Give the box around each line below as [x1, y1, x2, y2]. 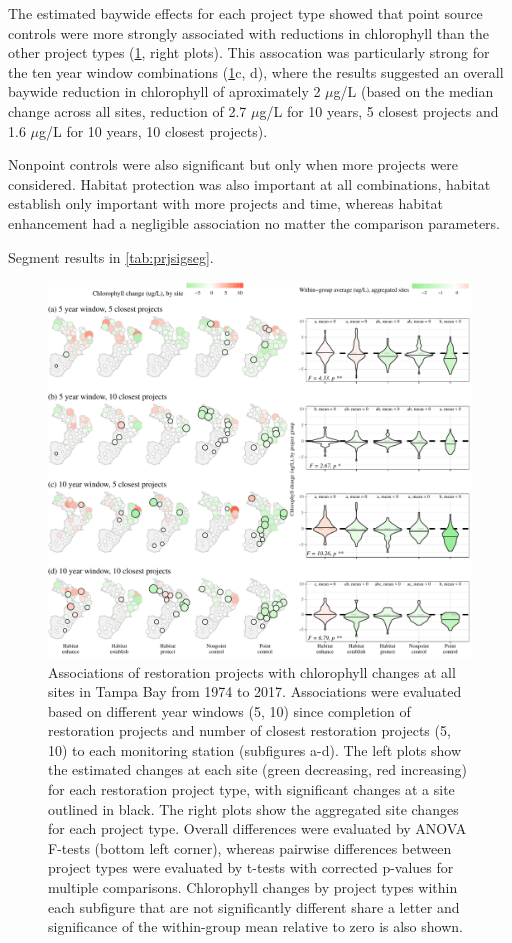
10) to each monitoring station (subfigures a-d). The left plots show [48, 739, 462, 760]
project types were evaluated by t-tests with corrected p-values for [48, 857, 454, 878]
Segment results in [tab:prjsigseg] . [8, 246, 214, 267]
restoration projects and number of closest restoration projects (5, [48, 720, 451, 741]
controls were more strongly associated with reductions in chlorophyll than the [8, 22, 489, 43]
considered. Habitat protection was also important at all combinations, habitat [8, 173, 491, 194]
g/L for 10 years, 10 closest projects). [39, 120, 268, 141]
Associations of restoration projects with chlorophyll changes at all [48, 661, 456, 682]
